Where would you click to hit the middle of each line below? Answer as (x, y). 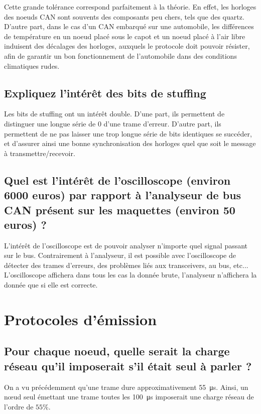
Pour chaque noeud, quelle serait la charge (117, 351)
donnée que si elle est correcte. (51, 285)
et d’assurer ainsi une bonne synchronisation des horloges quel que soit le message (130, 143)
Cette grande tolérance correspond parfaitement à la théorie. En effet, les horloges (130, 7)
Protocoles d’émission (81, 319)
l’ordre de (19, 406)
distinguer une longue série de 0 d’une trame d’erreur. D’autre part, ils (113, 123)
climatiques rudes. (32, 65)
